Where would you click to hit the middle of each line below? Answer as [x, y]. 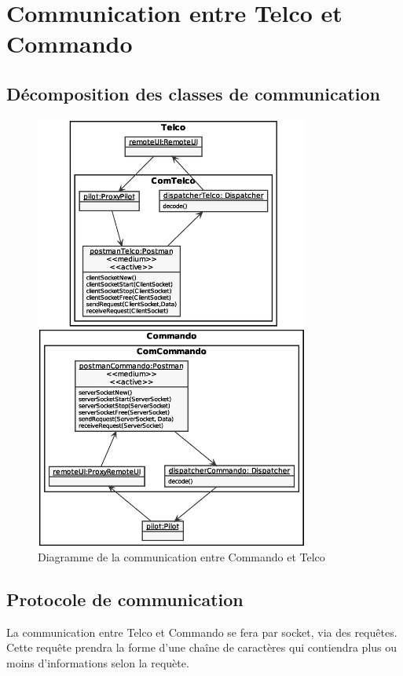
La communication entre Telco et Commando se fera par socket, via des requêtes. [202, 632]
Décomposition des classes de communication [193, 93]
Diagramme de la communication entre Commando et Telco [181, 556]
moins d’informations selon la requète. [98, 662]
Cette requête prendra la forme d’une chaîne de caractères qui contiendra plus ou [202, 647]
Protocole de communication [125, 599]
